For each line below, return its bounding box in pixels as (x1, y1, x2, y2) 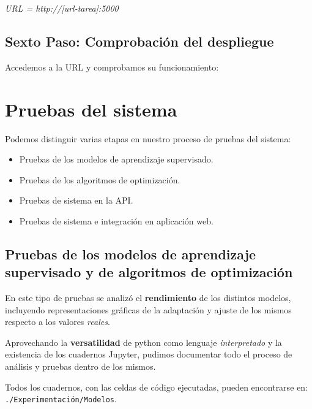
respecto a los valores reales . (5, 315, 110, 328)
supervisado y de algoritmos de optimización (5, 262, 293, 281)
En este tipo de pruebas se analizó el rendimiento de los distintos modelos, (5, 291, 291, 304)
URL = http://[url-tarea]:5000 (5, 2, 119, 14)
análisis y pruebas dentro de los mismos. (5, 360, 156, 373)
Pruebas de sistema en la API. (19, 194, 133, 207)
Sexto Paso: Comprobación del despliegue (5, 31, 274, 50)
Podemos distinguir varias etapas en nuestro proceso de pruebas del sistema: (5, 132, 291, 145)
